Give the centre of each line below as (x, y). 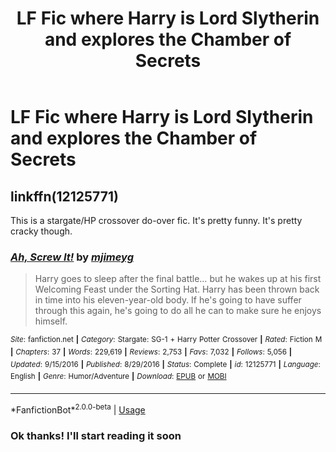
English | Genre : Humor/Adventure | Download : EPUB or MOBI (118, 377)
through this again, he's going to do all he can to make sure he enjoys (178, 311)
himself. (51, 321)
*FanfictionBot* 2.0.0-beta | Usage (78, 409)
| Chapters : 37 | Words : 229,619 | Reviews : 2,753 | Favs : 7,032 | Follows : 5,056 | (151, 352)
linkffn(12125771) (64, 196)
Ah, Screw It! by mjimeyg (72, 257)
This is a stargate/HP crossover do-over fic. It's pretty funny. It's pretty (156, 220)
